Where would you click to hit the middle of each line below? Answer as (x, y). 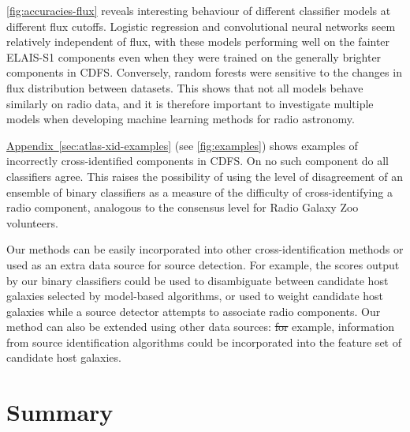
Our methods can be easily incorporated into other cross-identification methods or (205, 249)
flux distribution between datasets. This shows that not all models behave (185, 87)
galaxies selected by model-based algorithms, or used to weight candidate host (195, 296)
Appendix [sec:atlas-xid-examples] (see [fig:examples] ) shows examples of (182, 145)
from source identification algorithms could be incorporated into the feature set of (204, 342)
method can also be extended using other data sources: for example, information (201, 327)
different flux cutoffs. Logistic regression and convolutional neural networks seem (201, 26)
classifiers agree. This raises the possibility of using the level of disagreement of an (205, 176)
